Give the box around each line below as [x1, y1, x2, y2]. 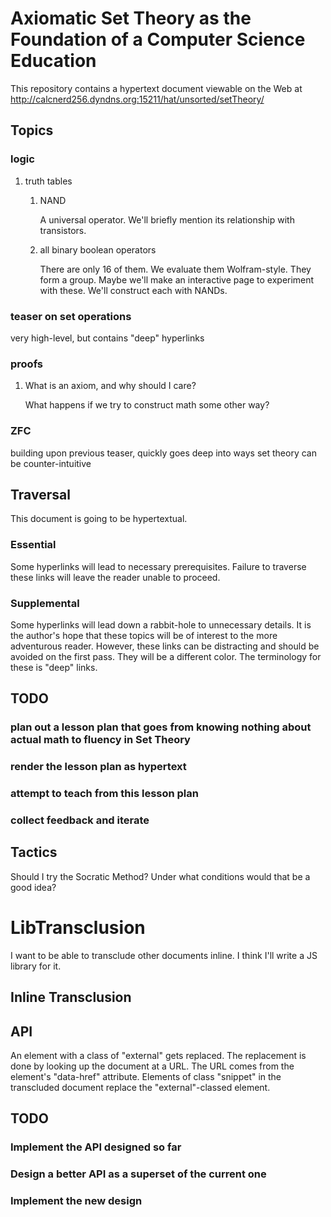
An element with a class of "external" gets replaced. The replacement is [10, 1049, 307, 1061]
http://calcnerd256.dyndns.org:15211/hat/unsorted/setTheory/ [10, 93, 265, 105]
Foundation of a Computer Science [10, 28, 306, 51]
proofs [10, 357, 44, 371]
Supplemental [10, 596, 80, 610]
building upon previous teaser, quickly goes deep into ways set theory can [10, 447, 317, 459]
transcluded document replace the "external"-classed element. [10, 1081, 271, 1093]
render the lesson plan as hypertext [10, 760, 187, 774]
